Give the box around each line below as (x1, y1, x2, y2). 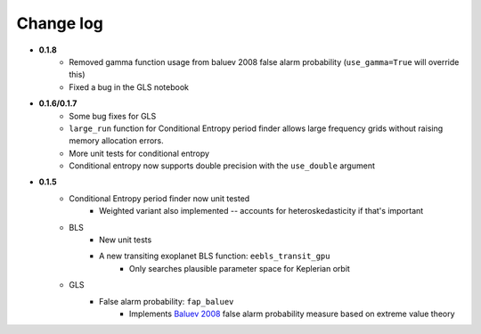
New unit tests (99, 234, 152, 245)
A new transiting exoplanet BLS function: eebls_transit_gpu (99, 250, 330, 262)
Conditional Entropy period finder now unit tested (69, 192, 250, 204)
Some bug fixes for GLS (69, 110, 157, 121)
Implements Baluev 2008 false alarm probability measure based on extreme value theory (129, 308, 455, 319)
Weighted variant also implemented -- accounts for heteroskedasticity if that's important (99, 206, 424, 216)
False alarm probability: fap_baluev (99, 296, 234, 306)
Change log (16, 13, 104, 33)
